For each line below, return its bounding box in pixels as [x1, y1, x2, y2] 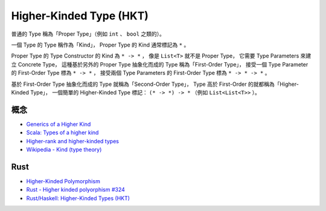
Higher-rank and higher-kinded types [26, 137, 119, 144]
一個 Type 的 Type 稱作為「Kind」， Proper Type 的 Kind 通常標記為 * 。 [11, 41, 190, 48]
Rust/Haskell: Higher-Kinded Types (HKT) [26, 194, 130, 202]
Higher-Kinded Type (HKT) [11, 9, 149, 22]
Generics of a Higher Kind [26, 120, 91, 128]
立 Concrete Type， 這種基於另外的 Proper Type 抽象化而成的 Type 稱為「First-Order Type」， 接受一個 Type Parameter [11, 60, 308, 68]
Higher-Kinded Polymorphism [26, 177, 101, 184]
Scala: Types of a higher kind [26, 129, 99, 136]
